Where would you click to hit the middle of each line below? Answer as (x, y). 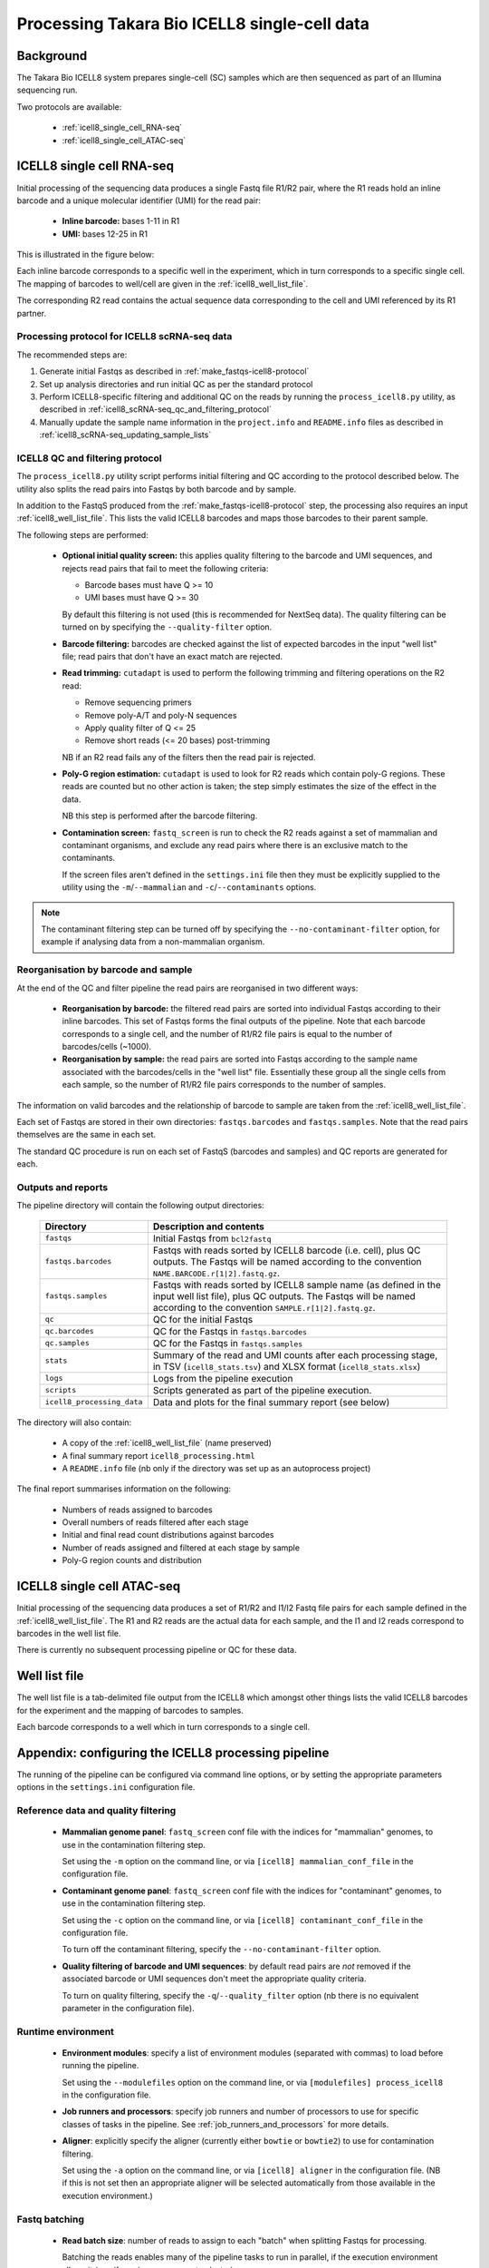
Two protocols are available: (69, 107)
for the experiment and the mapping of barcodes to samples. (130, 1710)
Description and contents (208, 1227)
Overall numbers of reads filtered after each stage (155, 1522)
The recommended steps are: (72, 355)
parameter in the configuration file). (128, 2008)
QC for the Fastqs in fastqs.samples (228, 1343)
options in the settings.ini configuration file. (106, 1787)
